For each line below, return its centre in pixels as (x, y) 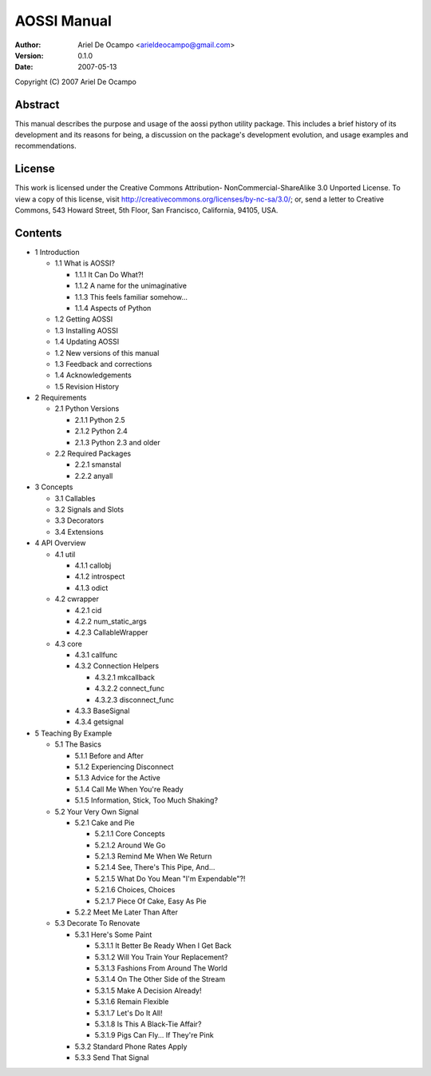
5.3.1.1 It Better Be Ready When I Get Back (163, 946)
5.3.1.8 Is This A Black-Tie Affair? (148, 1024)
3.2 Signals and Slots (89, 509)
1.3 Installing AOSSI (87, 330)
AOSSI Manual (63, 21)
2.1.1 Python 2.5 (100, 420)
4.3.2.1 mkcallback (125, 677)
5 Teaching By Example (73, 733)
